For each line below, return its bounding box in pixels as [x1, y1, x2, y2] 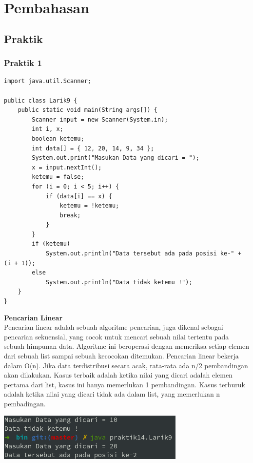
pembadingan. [4, 398, 46, 408]
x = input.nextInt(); [32, 164, 102, 171]
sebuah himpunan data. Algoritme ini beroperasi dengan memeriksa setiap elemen [4, 341, 249, 351]
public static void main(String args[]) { [18, 106, 157, 114]
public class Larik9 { [4, 97, 78, 104]
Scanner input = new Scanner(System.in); [32, 116, 168, 123]
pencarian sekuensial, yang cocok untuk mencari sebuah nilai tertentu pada [4, 331, 229, 341]
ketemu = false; [32, 173, 84, 181]
